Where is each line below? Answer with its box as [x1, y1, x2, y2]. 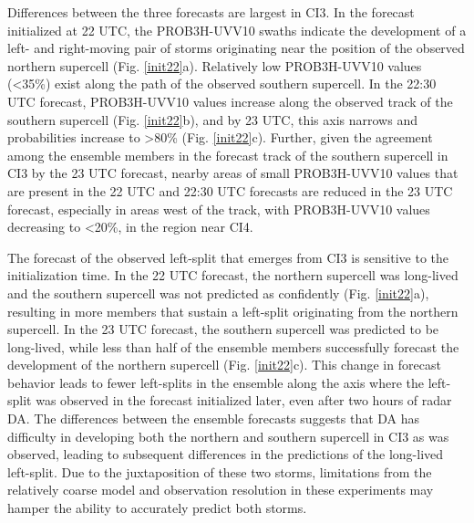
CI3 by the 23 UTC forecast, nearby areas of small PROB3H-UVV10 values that [7, 163, 459, 183]
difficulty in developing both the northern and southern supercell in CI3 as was [7, 426, 449, 445]
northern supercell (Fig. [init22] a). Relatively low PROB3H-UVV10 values [7, 56, 422, 75]
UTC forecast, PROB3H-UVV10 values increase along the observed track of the [7, 91, 453, 110]
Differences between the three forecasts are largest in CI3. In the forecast [7, 3, 415, 21]
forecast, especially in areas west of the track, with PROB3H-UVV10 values [7, 199, 430, 218]
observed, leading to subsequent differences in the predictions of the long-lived [7, 445, 444, 464]
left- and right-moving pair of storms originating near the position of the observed [7, 38, 465, 58]
